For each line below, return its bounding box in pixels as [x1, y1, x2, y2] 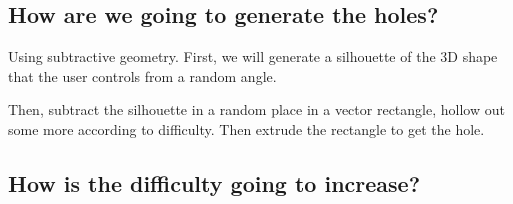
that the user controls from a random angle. [8, 65, 277, 86]
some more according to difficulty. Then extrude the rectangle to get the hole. [8, 118, 485, 139]
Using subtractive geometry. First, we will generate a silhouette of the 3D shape [8, 46, 498, 67]
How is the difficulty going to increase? [8, 167, 421, 198]
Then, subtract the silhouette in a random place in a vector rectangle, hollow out [8, 99, 505, 120]
